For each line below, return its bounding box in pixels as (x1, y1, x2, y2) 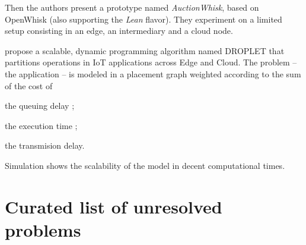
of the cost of (5, 79, 53, 92)
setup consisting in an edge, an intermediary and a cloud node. (5, 24, 233, 37)
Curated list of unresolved (5, 194, 222, 218)
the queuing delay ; (5, 99, 75, 112)
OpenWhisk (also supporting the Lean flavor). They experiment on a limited (5, 12, 282, 25)
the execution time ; (5, 119, 78, 131)
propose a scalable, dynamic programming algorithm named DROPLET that (5, 44, 285, 56)
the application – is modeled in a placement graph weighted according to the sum (5, 67, 301, 80)
